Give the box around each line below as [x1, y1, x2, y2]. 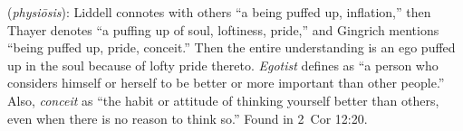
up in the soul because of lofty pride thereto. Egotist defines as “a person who [7, 55, 439, 74]
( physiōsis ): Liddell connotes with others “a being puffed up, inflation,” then [7, 3, 431, 21]
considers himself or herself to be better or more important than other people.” [7, 73, 445, 92]
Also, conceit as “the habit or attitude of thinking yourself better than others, [7, 90, 439, 109]
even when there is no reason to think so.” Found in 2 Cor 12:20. [7, 108, 368, 127]
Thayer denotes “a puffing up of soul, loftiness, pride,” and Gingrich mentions [7, 20, 439, 39]
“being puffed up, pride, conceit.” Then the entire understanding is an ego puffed [7, 38, 456, 57]
